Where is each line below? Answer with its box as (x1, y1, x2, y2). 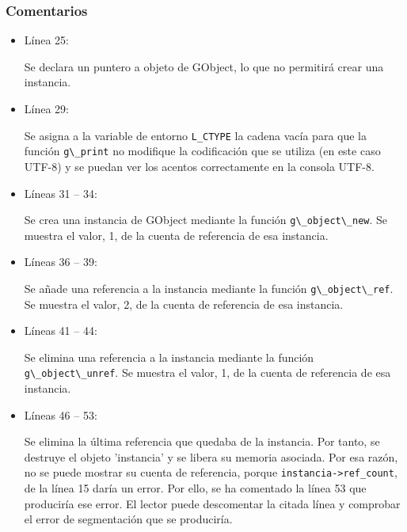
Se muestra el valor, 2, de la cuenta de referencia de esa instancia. (24, 295, 344, 312)
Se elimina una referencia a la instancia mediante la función (24, 348, 314, 365)
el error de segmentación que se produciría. (24, 511, 233, 527)
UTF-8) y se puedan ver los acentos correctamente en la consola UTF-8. (24, 158, 375, 174)
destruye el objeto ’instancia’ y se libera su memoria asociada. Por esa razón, (24, 448, 398, 465)
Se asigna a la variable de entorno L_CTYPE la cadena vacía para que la (24, 127, 367, 143)
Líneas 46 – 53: (24, 406, 97, 423)
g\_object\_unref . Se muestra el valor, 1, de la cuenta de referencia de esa (24, 364, 391, 381)
